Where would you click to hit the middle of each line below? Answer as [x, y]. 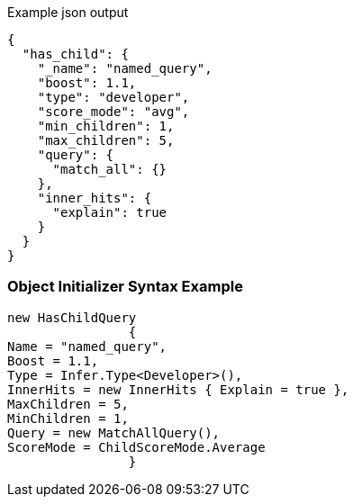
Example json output [68, 12]
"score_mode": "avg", [113, 112]
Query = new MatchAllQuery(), [114, 432]
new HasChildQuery [72, 317]
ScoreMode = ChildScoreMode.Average [136, 447]
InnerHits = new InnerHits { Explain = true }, [178, 389]
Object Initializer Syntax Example [125, 287]
